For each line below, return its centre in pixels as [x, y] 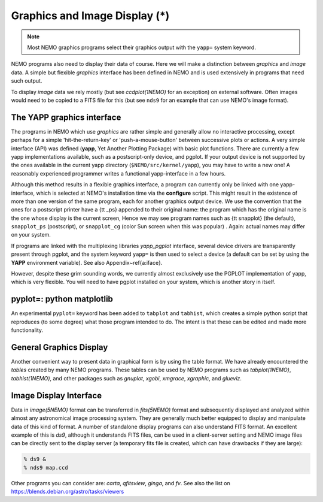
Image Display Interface [56, 395]
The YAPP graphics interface [66, 117]
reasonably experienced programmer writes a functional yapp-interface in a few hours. [118, 173]
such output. [27, 81]
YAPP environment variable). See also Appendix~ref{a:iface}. [87, 262]
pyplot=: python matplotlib [62, 299]
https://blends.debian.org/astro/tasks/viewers [68, 492]
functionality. [27, 330]
